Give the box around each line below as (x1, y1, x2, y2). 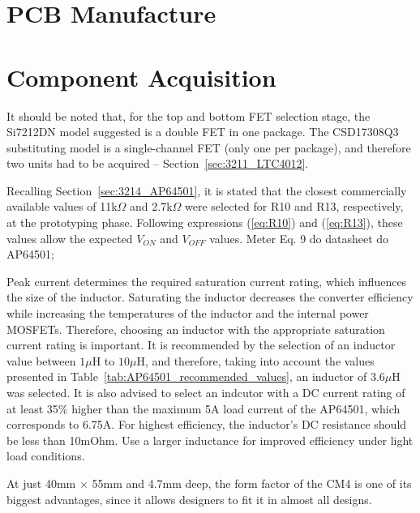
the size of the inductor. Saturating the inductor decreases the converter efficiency (6, 289, 414, 306)
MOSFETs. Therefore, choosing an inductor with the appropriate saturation (6, 320, 385, 337)
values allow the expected (6, 229, 133, 246)
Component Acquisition (6, 60, 276, 93)
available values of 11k (6, 198, 118, 215)
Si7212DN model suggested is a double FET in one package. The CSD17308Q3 (6, 123, 399, 140)
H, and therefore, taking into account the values (136, 352, 375, 369)
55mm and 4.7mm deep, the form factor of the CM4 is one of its (92, 474, 412, 491)
